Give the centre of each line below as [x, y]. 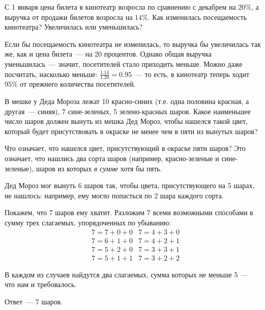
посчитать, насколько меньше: [51, 74]
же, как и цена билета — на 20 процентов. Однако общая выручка [108, 54]
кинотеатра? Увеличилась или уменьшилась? [74, 27]
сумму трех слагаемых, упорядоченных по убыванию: [88, 222]
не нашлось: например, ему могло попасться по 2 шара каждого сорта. [114, 195]
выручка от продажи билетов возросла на [69, 17]
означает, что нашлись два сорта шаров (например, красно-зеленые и [112, 158]
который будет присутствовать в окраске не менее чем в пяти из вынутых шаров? [131, 131]
